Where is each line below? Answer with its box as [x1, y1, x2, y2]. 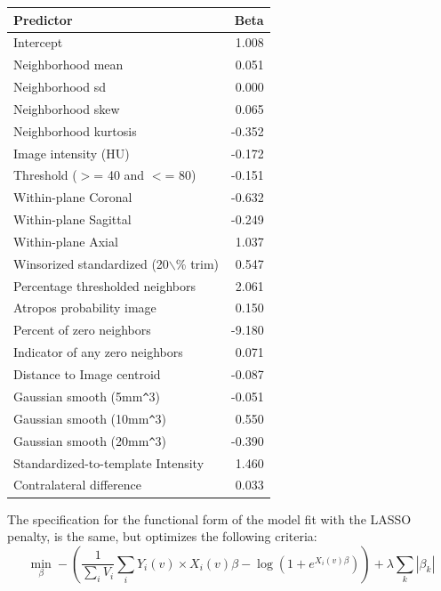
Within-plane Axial [13, 231, 118, 250]
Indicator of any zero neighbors [13, 343, 183, 361]
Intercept [13, 33, 63, 52]
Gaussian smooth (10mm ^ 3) [13, 409, 167, 427]
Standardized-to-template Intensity [13, 453, 204, 472]
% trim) [175, 254, 220, 272]
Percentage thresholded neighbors [13, 276, 196, 295]
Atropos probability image [13, 298, 156, 317]
